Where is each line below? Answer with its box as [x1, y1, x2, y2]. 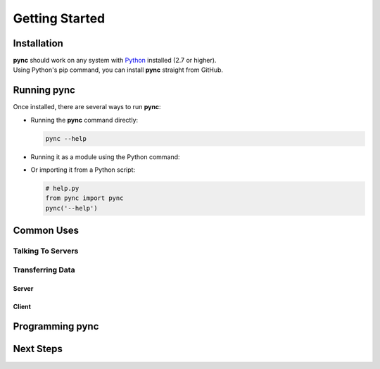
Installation [13, 37, 63, 49]
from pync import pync [45, 194, 124, 202]
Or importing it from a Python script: [30, 165, 136, 174]
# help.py [45, 184, 80, 193]
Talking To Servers [13, 246, 79, 256]
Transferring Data [13, 265, 75, 275]
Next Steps [13, 343, 63, 355]
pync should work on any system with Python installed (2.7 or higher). [13, 56, 217, 65]
